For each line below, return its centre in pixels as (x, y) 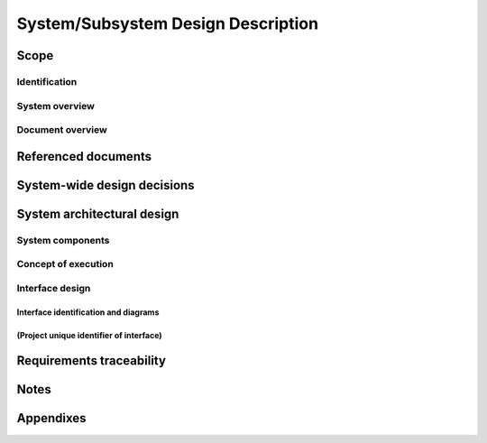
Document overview (62, 130)
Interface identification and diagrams (88, 312)
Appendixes (51, 418)
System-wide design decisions (106, 185)
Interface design (54, 288)
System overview (55, 106)
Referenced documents (84, 157)
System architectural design (98, 213)
